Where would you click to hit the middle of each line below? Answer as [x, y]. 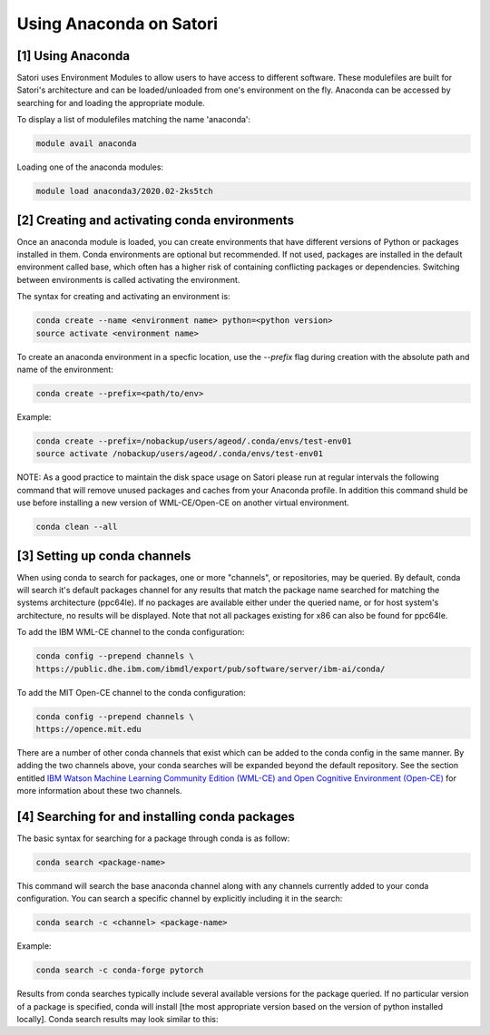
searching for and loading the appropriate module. [111, 103]
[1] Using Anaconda [73, 56]
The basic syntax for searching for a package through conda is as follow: [153, 838]
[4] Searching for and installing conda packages [156, 816]
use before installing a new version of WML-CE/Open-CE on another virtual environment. [183, 503]
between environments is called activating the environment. [128, 279]
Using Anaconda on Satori [117, 24]
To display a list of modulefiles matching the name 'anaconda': [134, 120]
